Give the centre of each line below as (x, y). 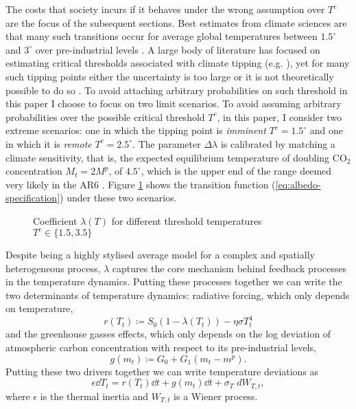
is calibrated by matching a (278, 143)
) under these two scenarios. (118, 198)
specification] (33, 198)
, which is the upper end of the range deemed (236, 171)
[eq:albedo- (298, 184)
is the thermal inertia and (94, 396)
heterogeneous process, (53, 268)
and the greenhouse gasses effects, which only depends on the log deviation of (168, 334)
